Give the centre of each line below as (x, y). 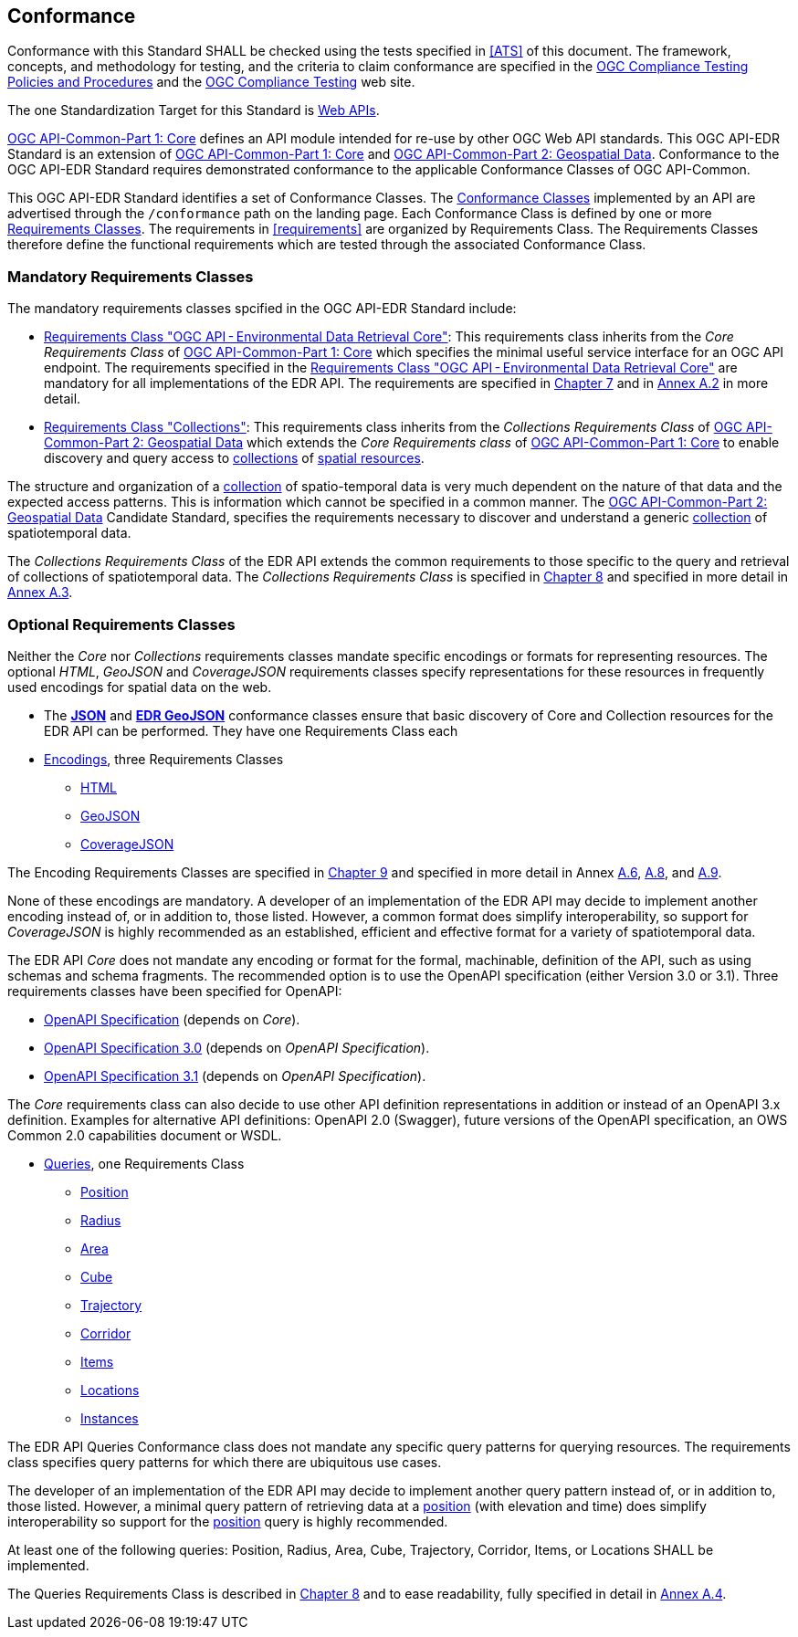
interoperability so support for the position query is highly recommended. (228, 1521)
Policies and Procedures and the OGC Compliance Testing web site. (211, 82)
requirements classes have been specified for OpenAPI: (175, 991)
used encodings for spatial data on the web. (140, 687)
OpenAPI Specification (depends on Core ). (172, 1019)
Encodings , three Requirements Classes (164, 759)
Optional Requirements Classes (121, 624)
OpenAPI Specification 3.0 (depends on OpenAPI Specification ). (237, 1047)
